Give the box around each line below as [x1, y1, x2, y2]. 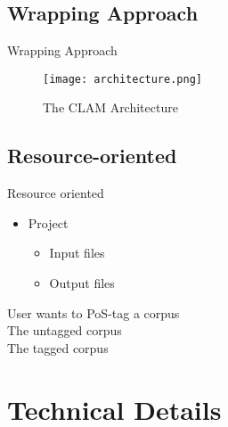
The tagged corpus [7, 338, 109, 357]
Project [28, 213, 69, 232]
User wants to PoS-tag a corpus [7, 303, 180, 322]
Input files [49, 243, 105, 262]
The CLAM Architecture [43, 98, 178, 117]
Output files [49, 274, 115, 292]
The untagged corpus [7, 321, 122, 340]
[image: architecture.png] [43, 72, 202, 86]
